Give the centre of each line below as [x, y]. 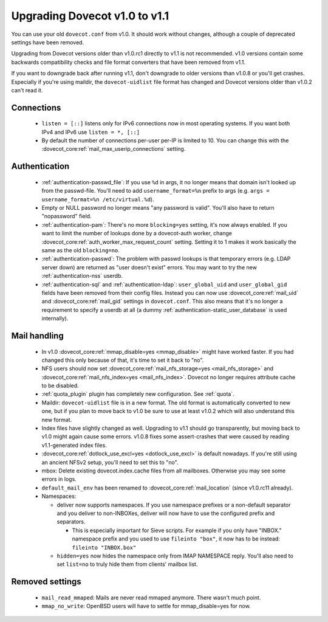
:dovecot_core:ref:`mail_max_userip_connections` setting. [114, 149]
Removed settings [46, 582]
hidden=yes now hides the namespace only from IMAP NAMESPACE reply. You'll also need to [175, 556]
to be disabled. [60, 385]
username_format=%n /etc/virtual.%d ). [98, 199]
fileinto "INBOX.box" [104, 548]
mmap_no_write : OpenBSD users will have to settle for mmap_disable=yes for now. [146, 606]
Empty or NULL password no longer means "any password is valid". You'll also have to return [158, 208]
